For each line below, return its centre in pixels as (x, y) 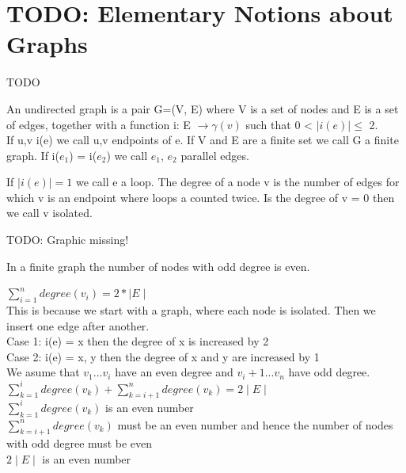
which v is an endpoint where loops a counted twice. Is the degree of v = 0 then (201, 197)
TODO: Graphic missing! (68, 240)
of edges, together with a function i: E (99, 124)
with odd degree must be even (80, 443)
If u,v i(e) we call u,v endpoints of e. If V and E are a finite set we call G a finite (203, 140)
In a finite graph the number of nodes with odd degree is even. (158, 266)
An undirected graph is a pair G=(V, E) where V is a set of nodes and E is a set (203, 108)
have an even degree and (174, 372)
